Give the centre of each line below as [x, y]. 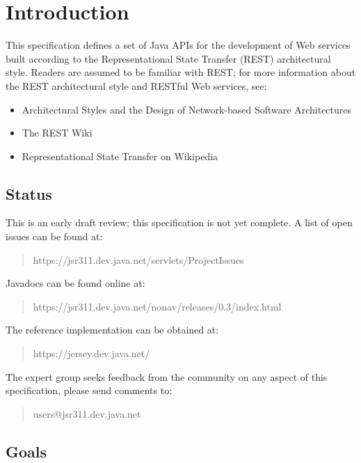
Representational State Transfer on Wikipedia [120, 156]
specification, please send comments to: [89, 390]
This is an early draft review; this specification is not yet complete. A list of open [179, 222]
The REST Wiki [57, 133]
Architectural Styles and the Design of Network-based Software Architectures [187, 109]
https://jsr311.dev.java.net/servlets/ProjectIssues [138, 259]
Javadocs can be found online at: [75, 283]
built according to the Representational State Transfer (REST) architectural [168, 58]
